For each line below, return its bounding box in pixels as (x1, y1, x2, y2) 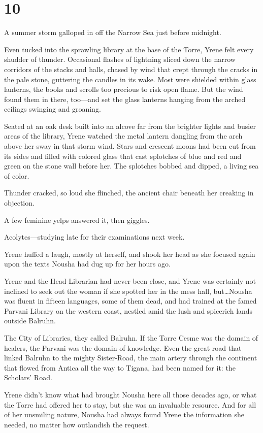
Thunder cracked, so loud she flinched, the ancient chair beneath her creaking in (4, 187, 254, 198)
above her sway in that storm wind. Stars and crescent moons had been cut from (4, 141, 256, 151)
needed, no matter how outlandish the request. (4, 419, 149, 429)
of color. (4, 170, 29, 181)
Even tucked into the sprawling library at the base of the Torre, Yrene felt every (4, 44, 254, 54)
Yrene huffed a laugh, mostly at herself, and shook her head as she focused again (4, 248, 255, 259)
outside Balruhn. (4, 315, 56, 326)
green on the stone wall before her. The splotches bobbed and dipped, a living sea (4, 160, 259, 171)
